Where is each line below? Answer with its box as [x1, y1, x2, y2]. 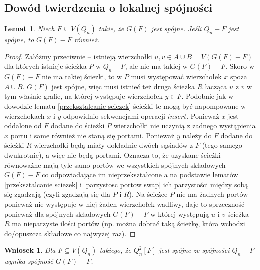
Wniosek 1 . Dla [4, 245, 56, 255]
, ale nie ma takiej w [125, 61, 188, 71]
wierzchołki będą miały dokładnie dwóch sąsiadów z [34, 140, 193, 150]
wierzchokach [4, 110, 45, 121]
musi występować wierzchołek [131, 71, 222, 82]
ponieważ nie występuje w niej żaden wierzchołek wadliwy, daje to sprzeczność [4, 198, 245, 209]
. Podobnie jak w [181, 91, 234, 101]
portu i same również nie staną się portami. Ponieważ [10, 130, 175, 140]
